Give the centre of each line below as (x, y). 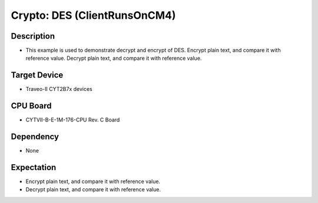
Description (33, 36)
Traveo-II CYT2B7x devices (59, 89)
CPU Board (31, 106)
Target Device (37, 75)
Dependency (35, 137)
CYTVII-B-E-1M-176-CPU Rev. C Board (73, 120)
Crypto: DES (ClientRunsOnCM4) (93, 15)
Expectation (34, 167)
